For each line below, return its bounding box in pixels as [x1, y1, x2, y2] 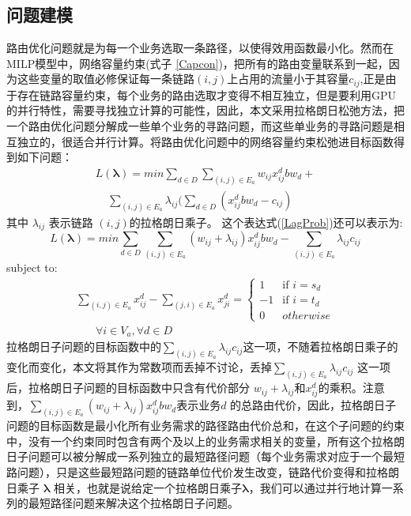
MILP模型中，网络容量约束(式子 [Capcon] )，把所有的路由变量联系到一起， [6, 55, 389, 71]
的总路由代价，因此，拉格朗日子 [230, 397, 397, 413]
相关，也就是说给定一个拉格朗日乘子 [53, 479, 242, 495]
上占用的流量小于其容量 [227, 70, 349, 87]
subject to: [6, 258, 58, 275]
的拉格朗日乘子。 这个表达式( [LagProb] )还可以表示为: [129, 213, 403, 230]
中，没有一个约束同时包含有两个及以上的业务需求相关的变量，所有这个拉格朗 [6, 432, 405, 449]
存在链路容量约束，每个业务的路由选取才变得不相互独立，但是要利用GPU [17, 86, 397, 103]
